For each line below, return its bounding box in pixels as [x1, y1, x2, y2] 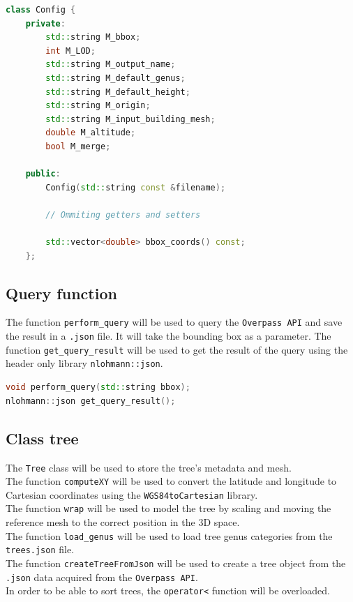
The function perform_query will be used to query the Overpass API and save [6, 315, 343, 329]
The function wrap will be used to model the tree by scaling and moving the [6, 501, 331, 516]
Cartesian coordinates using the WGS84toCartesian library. [6, 487, 258, 502]
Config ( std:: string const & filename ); [45, 182, 226, 193]
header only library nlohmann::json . [6, 356, 163, 370]
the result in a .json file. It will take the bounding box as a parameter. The [6, 329, 331, 343]
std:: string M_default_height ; [45, 86, 190, 97]
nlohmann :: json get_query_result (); [6, 396, 176, 406]
